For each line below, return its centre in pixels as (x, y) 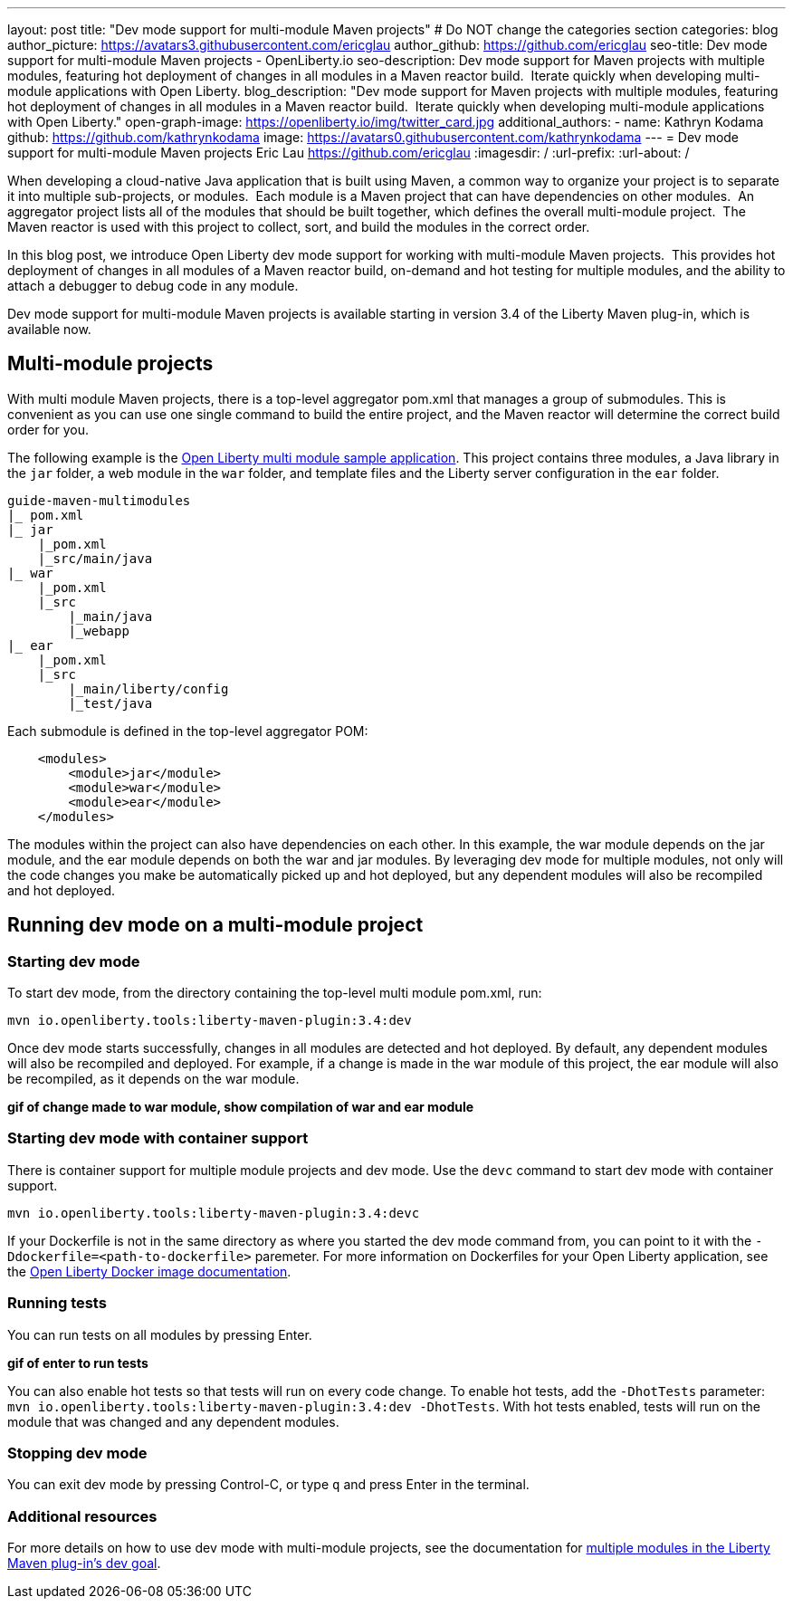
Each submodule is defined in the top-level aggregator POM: (188, 731)
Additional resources (82, 1516)
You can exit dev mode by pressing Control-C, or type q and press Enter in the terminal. (268, 1485)
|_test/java (110, 703)
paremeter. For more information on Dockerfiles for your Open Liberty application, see (511, 1256)
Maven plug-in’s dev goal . (84, 1563)
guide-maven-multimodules (99, 500)
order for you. (48, 429)
